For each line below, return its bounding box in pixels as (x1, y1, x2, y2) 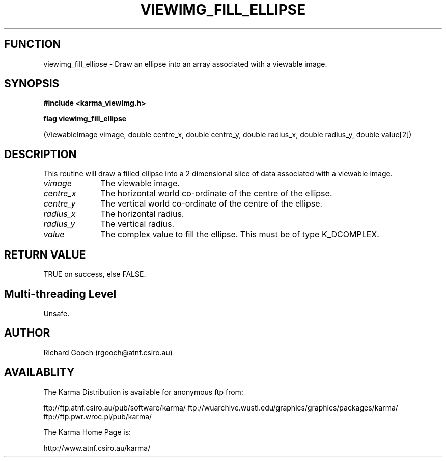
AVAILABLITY (4, 366, 75, 379)
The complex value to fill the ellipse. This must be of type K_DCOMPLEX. (100, 229, 379, 240)
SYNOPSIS (4, 77, 60, 90)
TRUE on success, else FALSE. (43, 270, 146, 279)
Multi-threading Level (4, 287, 117, 300)
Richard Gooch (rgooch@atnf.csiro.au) (43, 348, 173, 357)
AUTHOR (4, 326, 50, 340)
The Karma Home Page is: (43, 427, 131, 437)
